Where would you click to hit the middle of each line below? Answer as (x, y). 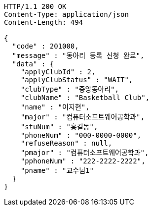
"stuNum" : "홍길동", (59, 127)
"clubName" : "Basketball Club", (85, 98)
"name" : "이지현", (55, 107)
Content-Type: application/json (66, 14)
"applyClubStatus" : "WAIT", (77, 80)
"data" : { (33, 64)
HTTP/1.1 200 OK (35, 6)
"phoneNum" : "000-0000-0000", (81, 135)
